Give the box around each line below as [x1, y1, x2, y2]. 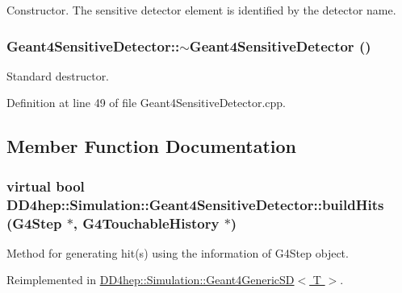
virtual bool [6, 175, 85, 196]
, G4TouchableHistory [73, 213, 220, 233]
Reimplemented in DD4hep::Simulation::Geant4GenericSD [6, 271, 295, 288]
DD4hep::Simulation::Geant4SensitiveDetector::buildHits [6, 194, 384, 214]
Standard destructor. [6, 67, 110, 84]
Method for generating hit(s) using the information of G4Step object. [6, 244, 349, 261]
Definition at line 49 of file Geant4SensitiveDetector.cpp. [6, 94, 286, 111]
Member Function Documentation [6, 134, 297, 159]
